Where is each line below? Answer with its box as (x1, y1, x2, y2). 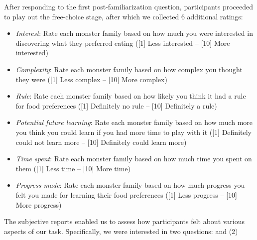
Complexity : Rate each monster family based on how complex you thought (15, 64, 243, 74)
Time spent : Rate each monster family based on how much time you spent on (15, 153, 252, 164)
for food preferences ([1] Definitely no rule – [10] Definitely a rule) (15, 100, 217, 111)
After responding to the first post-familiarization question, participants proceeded (4, 1, 254, 11)
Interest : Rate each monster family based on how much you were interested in (15, 28, 253, 38)
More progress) (15, 199, 62, 210)
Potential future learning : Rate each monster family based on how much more (15, 117, 253, 127)
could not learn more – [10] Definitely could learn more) (15, 136, 187, 147)
